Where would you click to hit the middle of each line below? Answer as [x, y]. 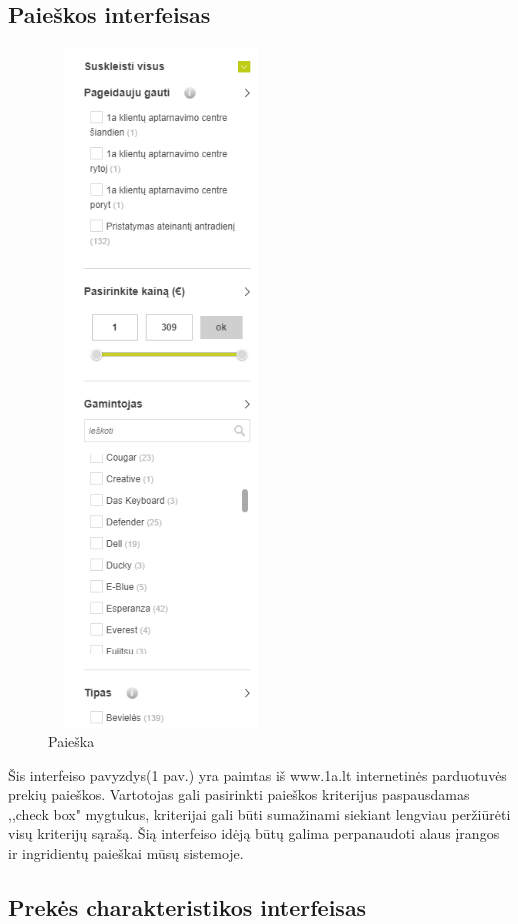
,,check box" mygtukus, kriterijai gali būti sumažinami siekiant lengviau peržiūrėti [259, 813]
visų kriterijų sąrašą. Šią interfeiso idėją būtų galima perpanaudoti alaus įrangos [254, 833]
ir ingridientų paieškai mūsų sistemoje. [126, 853]
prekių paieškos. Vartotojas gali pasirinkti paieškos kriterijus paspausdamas [239, 794]
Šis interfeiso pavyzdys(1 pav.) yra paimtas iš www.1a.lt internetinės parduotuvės [257, 774]
